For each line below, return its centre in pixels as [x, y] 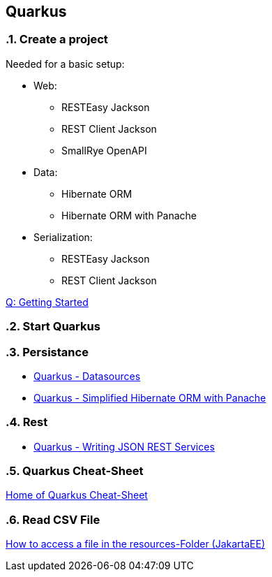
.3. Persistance [47, 352]
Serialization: [63, 237]
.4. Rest [27, 422]
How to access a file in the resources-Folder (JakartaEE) [136, 544]
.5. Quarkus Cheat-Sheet [75, 471]
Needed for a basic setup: [65, 64]
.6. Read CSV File [53, 519]
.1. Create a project [57, 39]
